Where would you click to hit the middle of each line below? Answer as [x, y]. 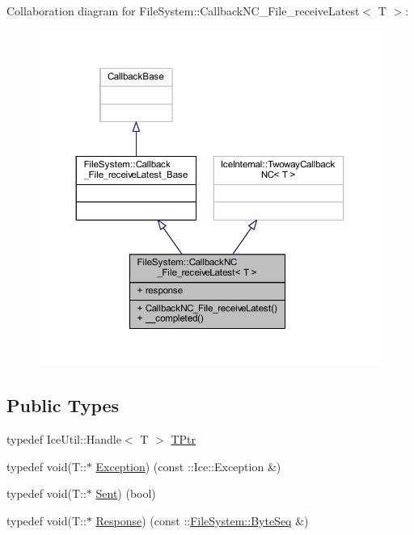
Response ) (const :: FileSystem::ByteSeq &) [202, 520]
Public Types [63, 405]
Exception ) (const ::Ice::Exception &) [188, 466]
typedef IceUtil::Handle [64, 439]
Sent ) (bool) [126, 493]
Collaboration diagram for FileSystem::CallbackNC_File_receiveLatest [183, 11]
